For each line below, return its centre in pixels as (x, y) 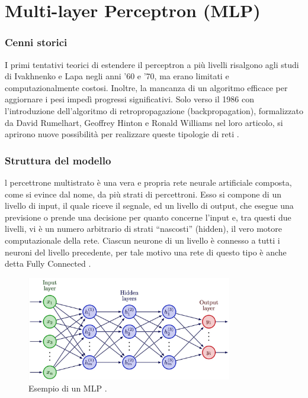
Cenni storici (36, 42)
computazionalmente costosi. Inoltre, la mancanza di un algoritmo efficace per (146, 87)
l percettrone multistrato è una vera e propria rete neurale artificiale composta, (148, 182)
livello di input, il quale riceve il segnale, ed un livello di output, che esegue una (149, 206)
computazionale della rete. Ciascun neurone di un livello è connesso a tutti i (142, 240)
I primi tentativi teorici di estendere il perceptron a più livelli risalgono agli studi (152, 64)
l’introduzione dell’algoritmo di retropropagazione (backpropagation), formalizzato (154, 110)
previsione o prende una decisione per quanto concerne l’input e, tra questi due (148, 217)
